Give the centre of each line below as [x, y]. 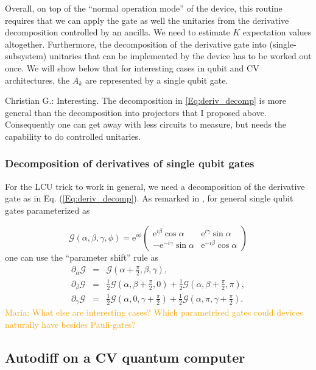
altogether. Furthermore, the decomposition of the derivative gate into [136, 44]
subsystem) [26, 56]
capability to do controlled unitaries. [73, 136]
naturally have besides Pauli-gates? [70, 324]
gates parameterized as [47, 210]
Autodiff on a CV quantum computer [125, 357]
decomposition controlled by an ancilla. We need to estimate [118, 32]
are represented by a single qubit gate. [157, 80]
